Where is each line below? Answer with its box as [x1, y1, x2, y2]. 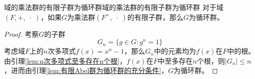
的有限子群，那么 [127, 11, 183, 22]
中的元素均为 [153, 46, 196, 56]
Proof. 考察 [4, 28, 39, 39]
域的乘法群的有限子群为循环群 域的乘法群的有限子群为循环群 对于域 [4, 2, 223, 12]
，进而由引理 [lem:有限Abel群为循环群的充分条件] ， [4, 65, 168, 76]
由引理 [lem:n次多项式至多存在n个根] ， [4, 55, 127, 66]
